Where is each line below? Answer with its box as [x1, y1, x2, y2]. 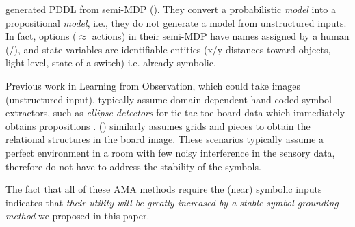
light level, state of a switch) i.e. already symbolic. [5, 55, 216, 70]
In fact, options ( [5, 29, 77, 43]
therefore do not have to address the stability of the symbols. [5, 159, 261, 173]
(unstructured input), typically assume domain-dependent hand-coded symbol [5, 92, 332, 106]
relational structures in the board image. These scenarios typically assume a [5, 132, 324, 146]
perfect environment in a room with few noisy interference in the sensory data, [5, 145, 335, 159]
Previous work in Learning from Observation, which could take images [5, 78, 300, 92]
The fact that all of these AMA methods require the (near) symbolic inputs [5, 182, 322, 196]
